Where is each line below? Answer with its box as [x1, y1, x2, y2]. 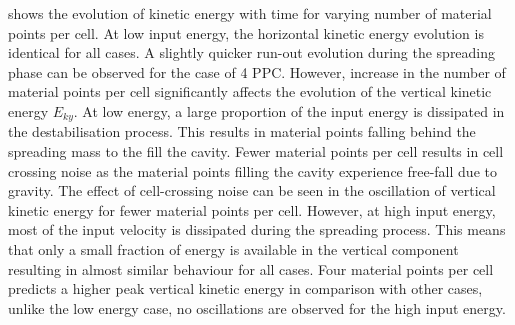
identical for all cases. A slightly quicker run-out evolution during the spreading [8, 42, 496, 63]
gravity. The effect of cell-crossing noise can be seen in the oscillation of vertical [8, 180, 496, 201]
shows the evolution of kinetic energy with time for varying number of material [8, 3, 492, 23]
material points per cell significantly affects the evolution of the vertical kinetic [8, 81, 492, 102]
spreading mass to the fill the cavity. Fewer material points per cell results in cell [8, 141, 504, 162]
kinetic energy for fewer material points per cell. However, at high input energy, [8, 199, 496, 220]
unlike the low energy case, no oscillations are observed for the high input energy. [8, 297, 506, 318]
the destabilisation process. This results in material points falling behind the [8, 121, 476, 142]
